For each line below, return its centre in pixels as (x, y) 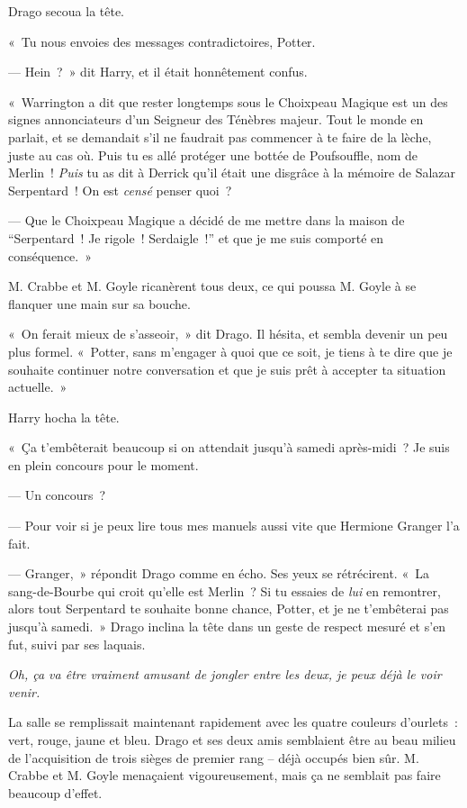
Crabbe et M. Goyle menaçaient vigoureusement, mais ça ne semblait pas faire (225, 775)
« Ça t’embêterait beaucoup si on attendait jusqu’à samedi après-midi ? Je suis (229, 447)
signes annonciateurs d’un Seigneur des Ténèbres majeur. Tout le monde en (216, 119)
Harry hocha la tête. (64, 417)
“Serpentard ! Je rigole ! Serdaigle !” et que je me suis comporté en (196, 237)
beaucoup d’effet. (55, 792)
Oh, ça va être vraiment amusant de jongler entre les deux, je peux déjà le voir (225, 674)
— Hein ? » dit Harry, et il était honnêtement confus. (158, 72)
